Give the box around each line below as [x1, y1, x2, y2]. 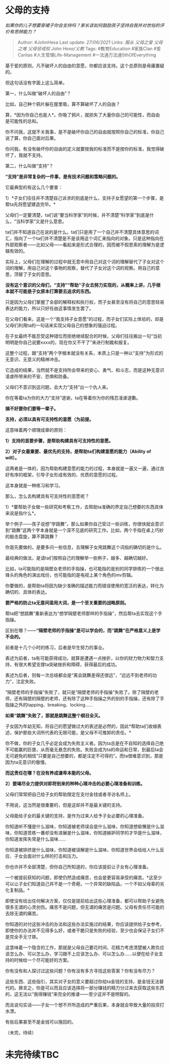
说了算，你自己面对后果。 [5, 135, 59, 141]
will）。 [5, 454, 20, 460]
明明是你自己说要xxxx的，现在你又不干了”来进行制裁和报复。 [5, 339, 132, 345]
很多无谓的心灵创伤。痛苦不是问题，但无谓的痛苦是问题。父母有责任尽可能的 [5, 904, 164, 910]
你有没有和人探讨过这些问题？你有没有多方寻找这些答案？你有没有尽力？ [5, 968, 155, 974]
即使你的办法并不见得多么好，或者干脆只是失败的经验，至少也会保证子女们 [5, 927, 160, 933]
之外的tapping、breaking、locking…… [14, 701, 93, 707]
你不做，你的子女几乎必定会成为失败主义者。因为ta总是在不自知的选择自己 [5, 740, 160, 746]
